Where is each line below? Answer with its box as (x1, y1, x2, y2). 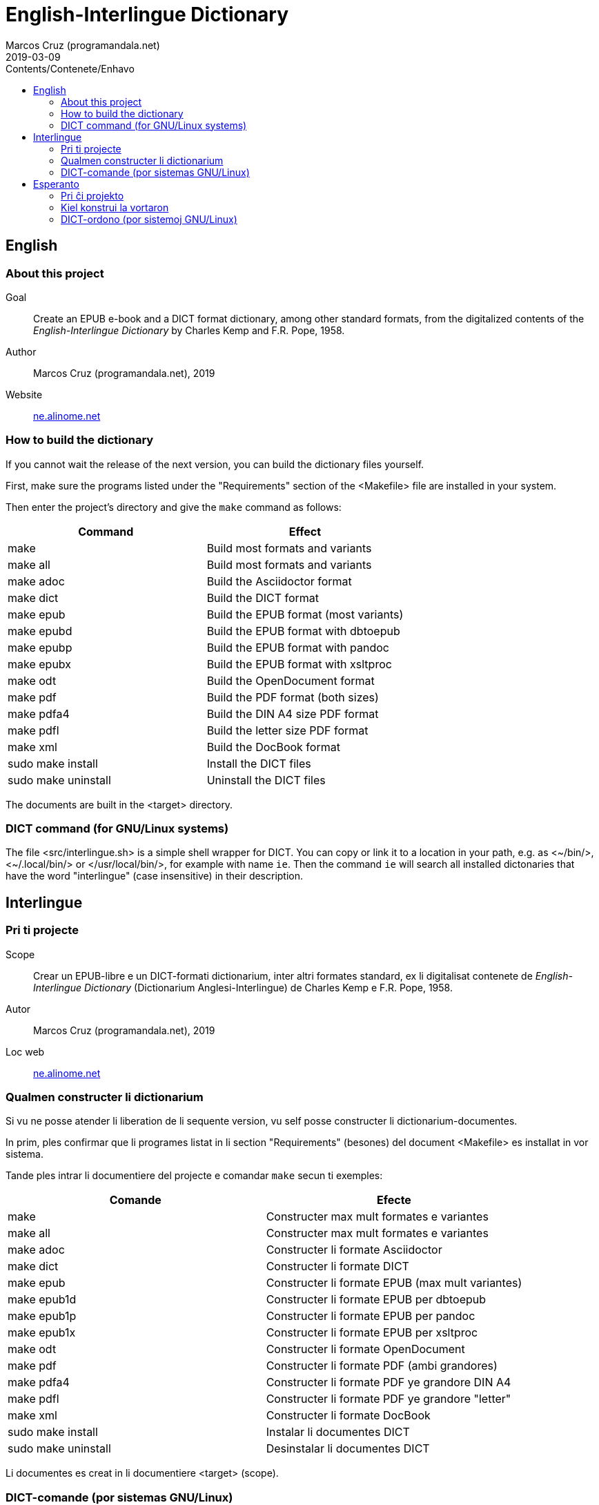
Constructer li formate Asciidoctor (266, 1243, 442, 1257)
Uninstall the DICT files (206, 773, 326, 787)
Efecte (376, 1193, 411, 1207)
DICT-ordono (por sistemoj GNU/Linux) (61, 213, 237, 225)
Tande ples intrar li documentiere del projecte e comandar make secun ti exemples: (6, 1169, 383, 1182)
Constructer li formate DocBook (266, 1408, 431, 1423)
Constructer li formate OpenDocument (266, 1342, 465, 1357)
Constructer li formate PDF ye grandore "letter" (266, 1392, 511, 1406)
